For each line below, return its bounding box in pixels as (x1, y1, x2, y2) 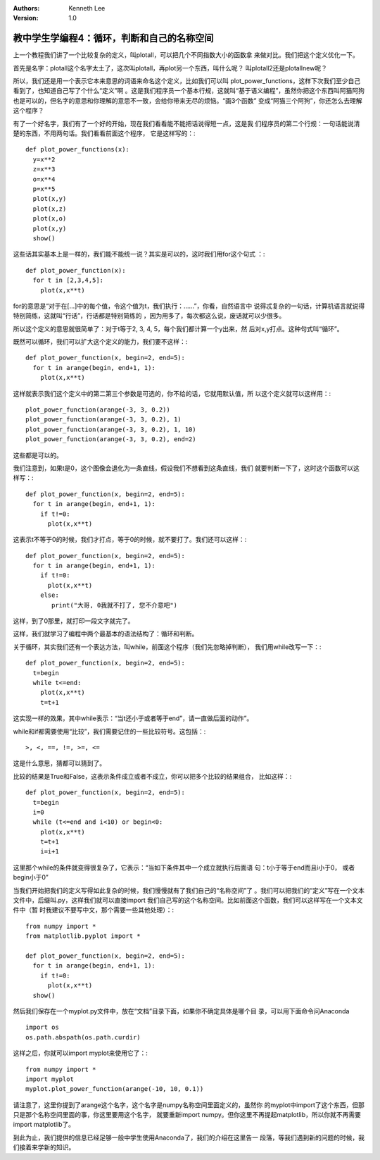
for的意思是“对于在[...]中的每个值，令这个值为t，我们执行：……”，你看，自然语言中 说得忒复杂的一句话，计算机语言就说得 (13, 302, 365, 310)
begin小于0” (13, 873, 49, 882)
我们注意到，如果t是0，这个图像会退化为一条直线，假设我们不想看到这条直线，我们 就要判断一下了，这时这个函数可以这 (13, 464, 360, 472)
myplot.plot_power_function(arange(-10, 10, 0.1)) (25, 1085, 204, 1093)
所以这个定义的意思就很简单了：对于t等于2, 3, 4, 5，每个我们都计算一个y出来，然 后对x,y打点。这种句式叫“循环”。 (13, 324, 343, 333)
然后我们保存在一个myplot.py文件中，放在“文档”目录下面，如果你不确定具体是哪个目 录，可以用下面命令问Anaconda (13, 1006, 350, 1015)
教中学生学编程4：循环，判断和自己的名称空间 (13, 32, 214, 44)
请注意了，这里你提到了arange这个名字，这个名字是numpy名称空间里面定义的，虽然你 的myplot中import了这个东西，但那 (13, 1100, 365, 1109)
